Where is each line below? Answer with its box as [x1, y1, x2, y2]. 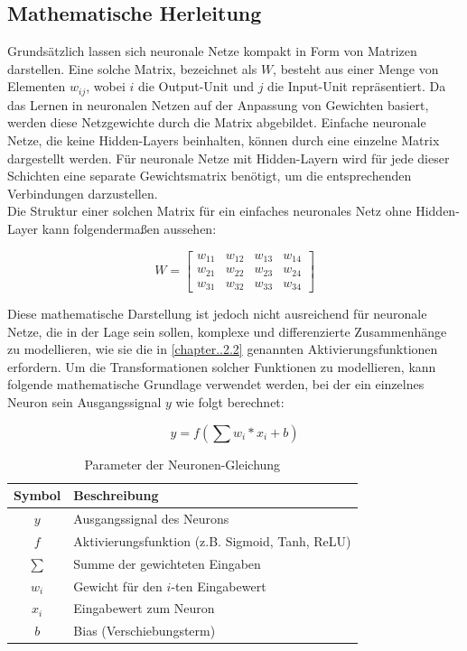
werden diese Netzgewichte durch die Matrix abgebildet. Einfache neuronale [7, 113, 426, 132]
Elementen [7, 77, 66, 96]
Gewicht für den [73, 576, 163, 595]
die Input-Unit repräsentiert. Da [267, 77, 446, 96]
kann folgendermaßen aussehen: [42, 219, 217, 237]
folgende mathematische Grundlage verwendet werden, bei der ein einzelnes [7, 375, 425, 394]
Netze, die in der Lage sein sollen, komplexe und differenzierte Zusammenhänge [7, 321, 447, 340]
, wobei [86, 77, 126, 96]
